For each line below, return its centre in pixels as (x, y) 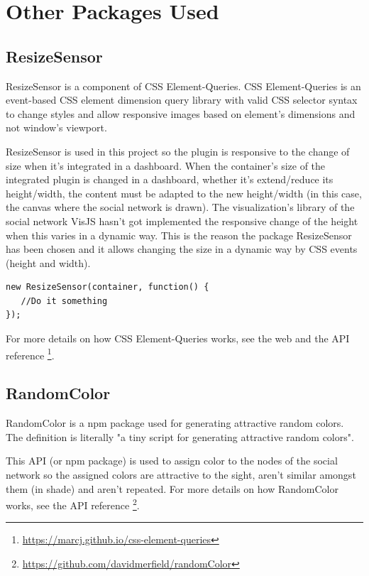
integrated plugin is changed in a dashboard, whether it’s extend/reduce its (170, 179)
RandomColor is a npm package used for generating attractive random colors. (175, 423)
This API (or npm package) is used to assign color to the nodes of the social (172, 461)
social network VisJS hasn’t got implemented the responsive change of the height (182, 221)
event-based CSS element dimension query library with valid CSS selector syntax (182, 100)
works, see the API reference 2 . (73, 504)
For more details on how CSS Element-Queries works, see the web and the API (178, 338)
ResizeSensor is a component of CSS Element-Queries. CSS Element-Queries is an (183, 86)
